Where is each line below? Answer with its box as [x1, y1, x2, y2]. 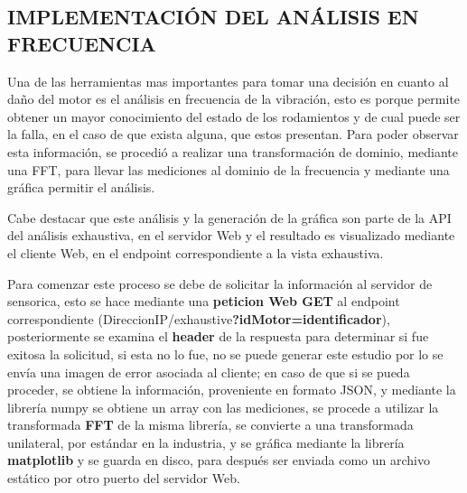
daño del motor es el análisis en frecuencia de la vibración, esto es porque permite [7, 89, 461, 108]
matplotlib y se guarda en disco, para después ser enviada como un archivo [7, 451, 430, 470]
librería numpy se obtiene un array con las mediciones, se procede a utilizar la [7, 397, 439, 416]
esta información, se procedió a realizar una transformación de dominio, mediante [7, 142, 459, 161]
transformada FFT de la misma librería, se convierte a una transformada [7, 415, 414, 434]
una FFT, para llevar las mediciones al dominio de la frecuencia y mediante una [7, 160, 450, 179]
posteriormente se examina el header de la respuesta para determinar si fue [7, 327, 429, 346]
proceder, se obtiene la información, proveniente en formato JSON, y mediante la [7, 380, 456, 399]
